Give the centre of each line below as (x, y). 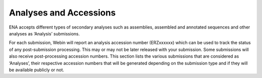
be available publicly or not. (37, 70)
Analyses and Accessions (62, 13)
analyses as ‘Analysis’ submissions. (44, 33)
